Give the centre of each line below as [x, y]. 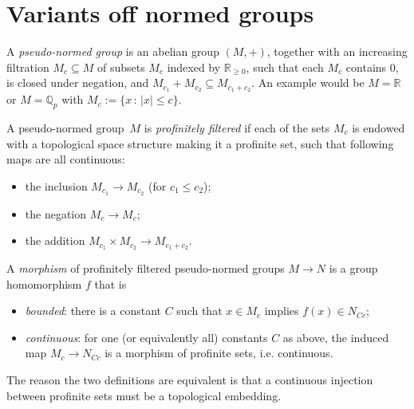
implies [282, 311]
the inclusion [56, 185]
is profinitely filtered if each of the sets [237, 127]
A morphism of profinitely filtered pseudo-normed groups [146, 268]
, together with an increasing [337, 51]
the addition [55, 240]
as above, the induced [336, 337]
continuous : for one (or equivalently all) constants [146, 337]
